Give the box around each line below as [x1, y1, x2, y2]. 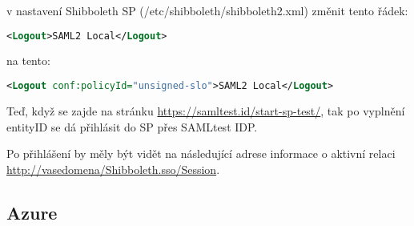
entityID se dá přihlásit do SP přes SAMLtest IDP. [6, 118, 258, 135]
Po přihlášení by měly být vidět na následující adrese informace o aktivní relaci [6, 145, 396, 162]
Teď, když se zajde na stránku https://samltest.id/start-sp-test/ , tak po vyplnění [6, 102, 405, 119]
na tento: [6, 52, 50, 69]
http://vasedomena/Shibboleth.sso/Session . [6, 160, 220, 177]
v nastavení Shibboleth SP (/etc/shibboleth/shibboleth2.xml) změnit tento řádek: [6, 2, 408, 18]
